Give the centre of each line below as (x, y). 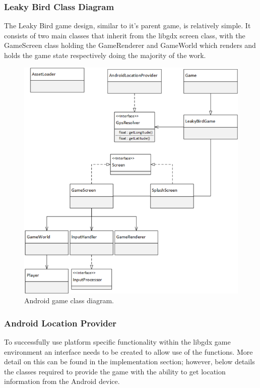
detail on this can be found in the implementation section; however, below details (129, 362)
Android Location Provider (60, 323)
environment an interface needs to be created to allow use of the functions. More (128, 351)
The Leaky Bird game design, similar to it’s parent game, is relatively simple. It (127, 25)
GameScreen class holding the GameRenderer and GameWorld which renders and (130, 45)
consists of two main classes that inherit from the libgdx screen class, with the (125, 35)
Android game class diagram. (69, 300)
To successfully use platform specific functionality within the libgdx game (117, 341)
